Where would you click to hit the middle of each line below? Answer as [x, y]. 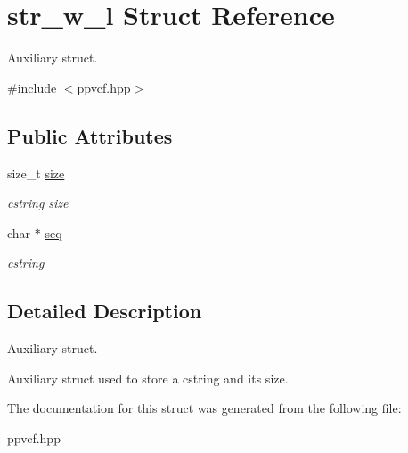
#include [32, 87]
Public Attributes [90, 135]
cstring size [38, 203]
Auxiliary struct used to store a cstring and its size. [148, 378]
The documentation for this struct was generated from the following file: [204, 408]
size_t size [36, 173]
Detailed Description [105, 311]
